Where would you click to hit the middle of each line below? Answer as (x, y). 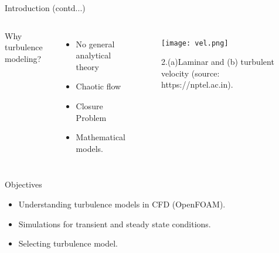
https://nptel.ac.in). (197, 84)
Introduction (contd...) (45, 8)
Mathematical (101, 137)
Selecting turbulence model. (68, 243)
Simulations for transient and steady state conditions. (115, 223)
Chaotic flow (98, 86)
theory (87, 66)
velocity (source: (190, 73)
